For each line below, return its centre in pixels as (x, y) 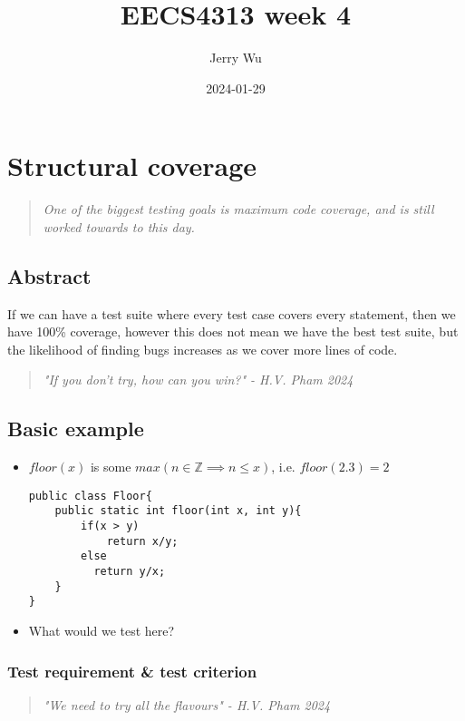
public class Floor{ (90, 496)
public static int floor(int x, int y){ (178, 511)
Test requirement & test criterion (132, 671)
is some (111, 467)
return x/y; (142, 541)
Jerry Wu (236, 58)
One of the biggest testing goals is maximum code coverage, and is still (238, 209)
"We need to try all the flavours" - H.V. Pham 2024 (187, 704)
